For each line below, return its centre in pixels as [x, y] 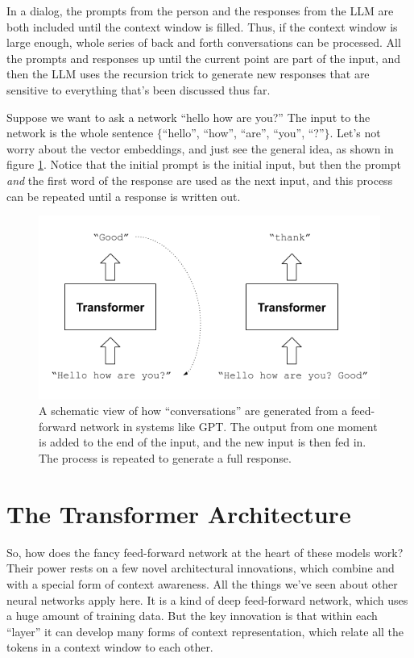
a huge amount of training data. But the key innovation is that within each [192, 616]
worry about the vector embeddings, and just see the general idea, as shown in [200, 148]
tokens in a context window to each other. [110, 647]
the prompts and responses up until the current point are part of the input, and [204, 58]
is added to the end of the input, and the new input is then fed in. [203, 442]
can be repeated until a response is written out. [124, 196]
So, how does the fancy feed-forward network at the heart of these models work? [205, 552]
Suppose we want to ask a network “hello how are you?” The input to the [188, 117]
